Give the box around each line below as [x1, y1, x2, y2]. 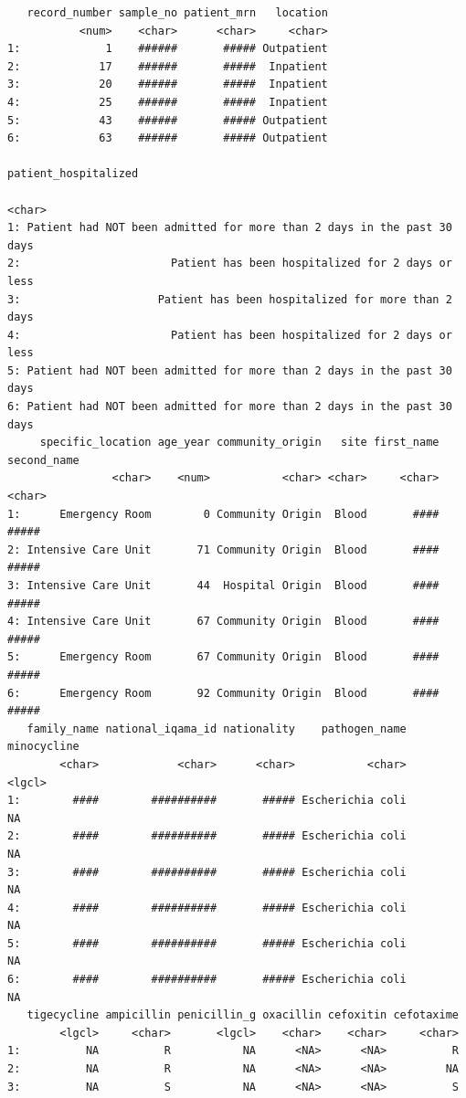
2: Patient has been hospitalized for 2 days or [7, 257, 452, 270]
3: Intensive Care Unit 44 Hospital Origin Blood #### [7, 579, 440, 592]
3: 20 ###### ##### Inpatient [7, 78, 328, 91]
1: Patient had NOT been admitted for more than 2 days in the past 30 [7, 221, 452, 235]
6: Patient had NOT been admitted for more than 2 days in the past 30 [7, 400, 452, 414]
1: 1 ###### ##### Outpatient [7, 42, 328, 56]
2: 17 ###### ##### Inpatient [7, 59, 328, 73]
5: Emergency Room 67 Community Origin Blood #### [7, 650, 440, 664]
